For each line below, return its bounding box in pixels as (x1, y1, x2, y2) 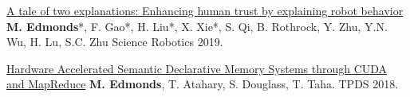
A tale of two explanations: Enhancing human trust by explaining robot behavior (6, 2, 404, 18)
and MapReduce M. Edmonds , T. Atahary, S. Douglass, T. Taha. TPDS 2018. (6, 76, 399, 92)
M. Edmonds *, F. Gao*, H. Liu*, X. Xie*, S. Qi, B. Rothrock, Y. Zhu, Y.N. (6, 17, 388, 34)
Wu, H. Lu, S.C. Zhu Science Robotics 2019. (6, 33, 223, 50)
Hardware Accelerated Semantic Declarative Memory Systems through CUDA (6, 60, 388, 76)
